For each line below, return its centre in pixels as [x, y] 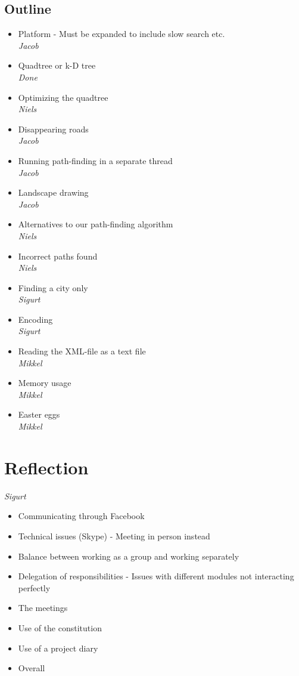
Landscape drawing [53, 192]
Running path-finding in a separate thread [95, 160]
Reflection [46, 467]
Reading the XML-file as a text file [82, 351]
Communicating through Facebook [81, 516]
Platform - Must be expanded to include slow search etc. [122, 34]
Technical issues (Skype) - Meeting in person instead [114, 535]
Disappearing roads [53, 129]
